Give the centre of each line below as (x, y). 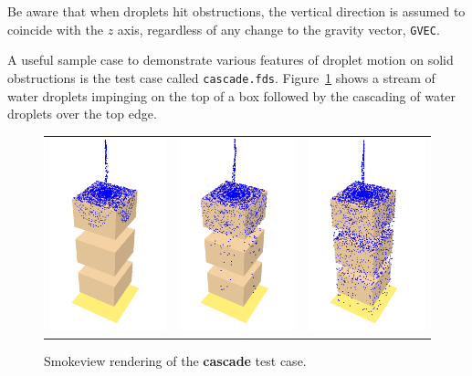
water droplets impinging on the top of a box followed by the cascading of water (232, 95)
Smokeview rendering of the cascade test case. (175, 360)
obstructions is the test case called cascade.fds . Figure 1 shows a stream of (221, 77)
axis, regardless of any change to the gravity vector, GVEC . (278, 29)
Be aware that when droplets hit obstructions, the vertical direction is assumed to (236, 11)
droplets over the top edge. (82, 114)
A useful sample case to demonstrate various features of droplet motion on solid (231, 60)
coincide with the (55, 29)
